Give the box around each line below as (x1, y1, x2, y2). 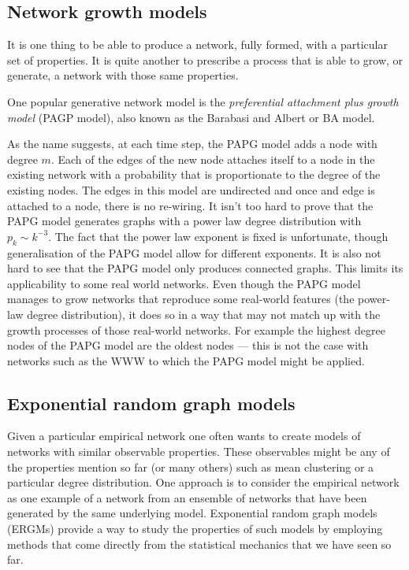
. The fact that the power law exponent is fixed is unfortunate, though (48, 228, 389, 244)
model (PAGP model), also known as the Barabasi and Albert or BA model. (7, 109, 375, 125)
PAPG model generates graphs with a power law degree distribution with (7, 213, 362, 229)
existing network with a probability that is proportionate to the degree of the (7, 166, 381, 183)
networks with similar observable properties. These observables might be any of (7, 443, 390, 460)
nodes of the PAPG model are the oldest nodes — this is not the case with (7, 337, 369, 353)
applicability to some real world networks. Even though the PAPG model (7, 275, 361, 291)
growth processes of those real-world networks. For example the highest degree (7, 321, 385, 338)
